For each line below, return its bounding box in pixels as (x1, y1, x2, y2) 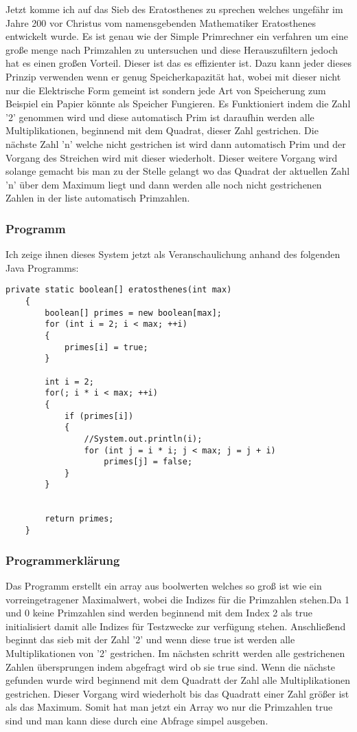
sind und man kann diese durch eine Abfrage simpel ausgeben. (5, 713, 268, 727)
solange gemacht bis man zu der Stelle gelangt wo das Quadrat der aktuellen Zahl (5, 164, 350, 178)
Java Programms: (5, 260, 79, 274)
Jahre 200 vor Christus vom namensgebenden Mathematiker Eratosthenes (5, 15, 316, 30)
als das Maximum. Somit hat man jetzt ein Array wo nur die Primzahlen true (5, 700, 333, 714)
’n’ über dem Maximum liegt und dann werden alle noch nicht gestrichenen (5, 177, 322, 191)
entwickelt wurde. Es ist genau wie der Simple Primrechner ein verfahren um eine (5, 29, 348, 43)
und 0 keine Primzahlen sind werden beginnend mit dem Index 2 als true (5, 605, 312, 620)
